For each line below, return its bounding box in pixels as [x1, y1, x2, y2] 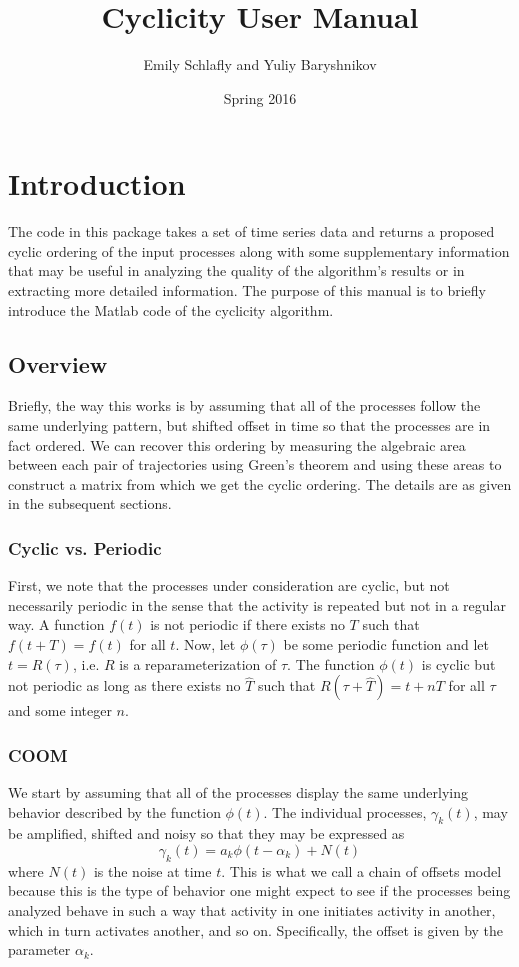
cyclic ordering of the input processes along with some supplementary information [8, 240, 510, 261]
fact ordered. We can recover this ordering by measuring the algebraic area [8, 434, 466, 455]
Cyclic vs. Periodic [8, 535, 162, 560]
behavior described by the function [8, 801, 221, 822]
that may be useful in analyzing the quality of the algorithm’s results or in [8, 260, 465, 281]
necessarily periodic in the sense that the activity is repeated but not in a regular [8, 594, 506, 615]
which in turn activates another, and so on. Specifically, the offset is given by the [8, 919, 504, 940]
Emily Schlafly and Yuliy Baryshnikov [143, 54, 377, 75]
